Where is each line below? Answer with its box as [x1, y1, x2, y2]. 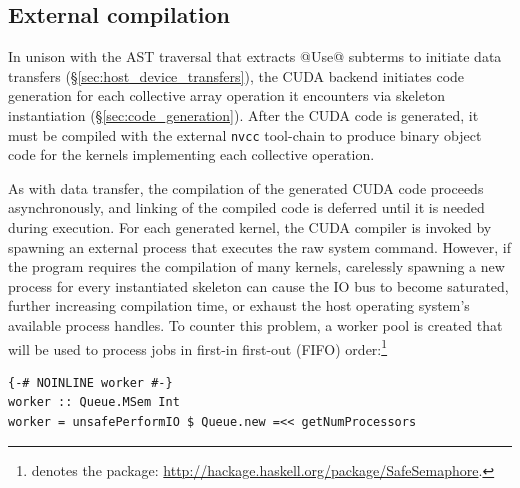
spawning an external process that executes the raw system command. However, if [8, 236, 511, 257]
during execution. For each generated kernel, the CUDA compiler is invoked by [8, 217, 492, 238]
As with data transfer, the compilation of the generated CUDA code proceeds [8, 177, 484, 198]
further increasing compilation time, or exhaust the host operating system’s [8, 295, 470, 316]
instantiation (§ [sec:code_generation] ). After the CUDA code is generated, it [8, 104, 479, 125]
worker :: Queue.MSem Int [8, 395, 180, 410]
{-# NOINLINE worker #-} [8, 375, 173, 390]
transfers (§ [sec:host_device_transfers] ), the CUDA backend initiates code [8, 65, 465, 86]
